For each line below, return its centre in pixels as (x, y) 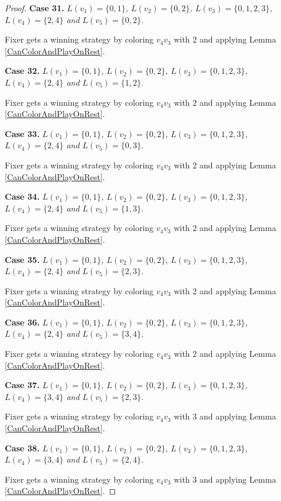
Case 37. (22, 385)
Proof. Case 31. (35, 8)
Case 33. (22, 133)
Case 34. (22, 196)
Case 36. (22, 322)
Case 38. (22, 448)
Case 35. (22, 259)
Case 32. (22, 71)
